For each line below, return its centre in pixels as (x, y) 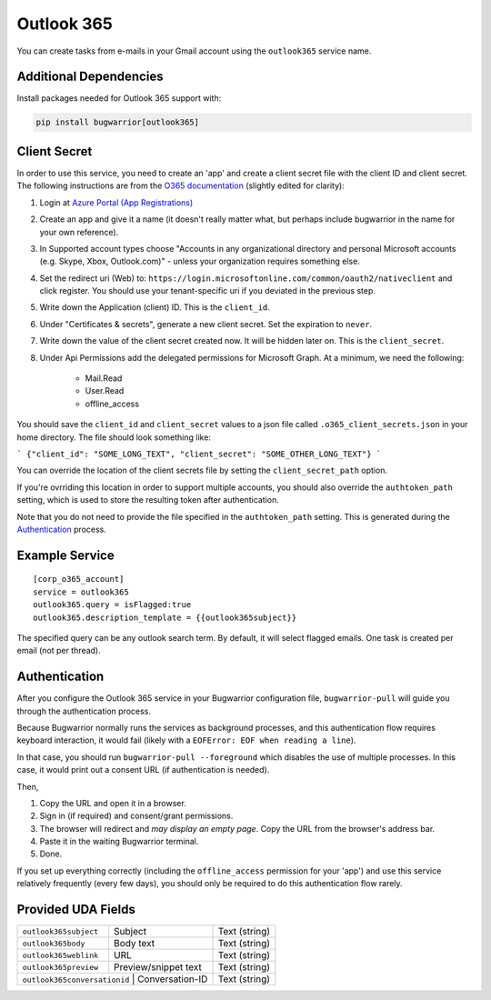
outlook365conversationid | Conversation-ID (115, 979)
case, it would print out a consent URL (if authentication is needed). (143, 770)
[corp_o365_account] (79, 579)
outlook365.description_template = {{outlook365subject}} (165, 617)
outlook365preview (60, 967)
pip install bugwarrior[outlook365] (118, 122)
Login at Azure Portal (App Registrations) (116, 202)
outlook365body (54, 943)
